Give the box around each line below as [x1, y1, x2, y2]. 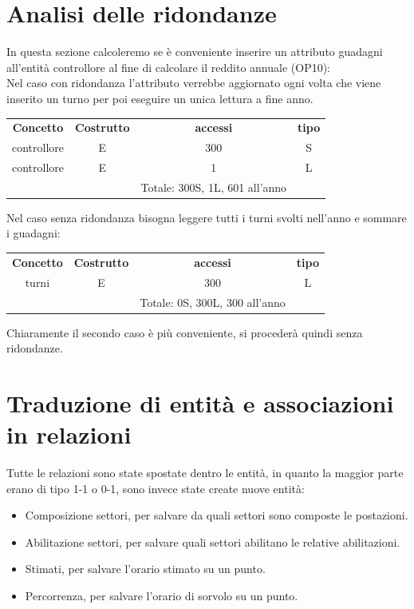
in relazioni [6, 418, 132, 451]
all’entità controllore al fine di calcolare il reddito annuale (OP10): [6, 58, 330, 75]
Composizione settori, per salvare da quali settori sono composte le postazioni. [25, 507, 408, 523]
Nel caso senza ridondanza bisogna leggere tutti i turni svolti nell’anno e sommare [6, 209, 407, 225]
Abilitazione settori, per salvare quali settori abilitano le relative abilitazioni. [25, 533, 400, 550]
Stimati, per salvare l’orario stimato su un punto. [25, 560, 266, 577]
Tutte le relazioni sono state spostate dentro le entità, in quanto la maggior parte [6, 464, 404, 481]
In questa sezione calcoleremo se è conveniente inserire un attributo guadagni [6, 43, 383, 60]
